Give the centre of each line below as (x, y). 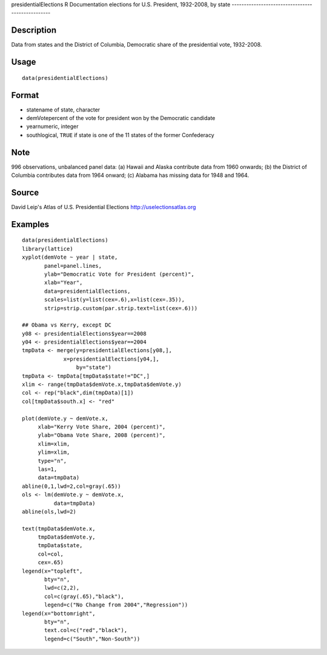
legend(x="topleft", (52, 571)
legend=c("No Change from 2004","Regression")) (116, 605)
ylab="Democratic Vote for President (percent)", (120, 274)
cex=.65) (51, 563)
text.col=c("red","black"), (86, 630)
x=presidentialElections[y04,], (111, 359)
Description (34, 30)
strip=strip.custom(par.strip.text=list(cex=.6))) (121, 308)
